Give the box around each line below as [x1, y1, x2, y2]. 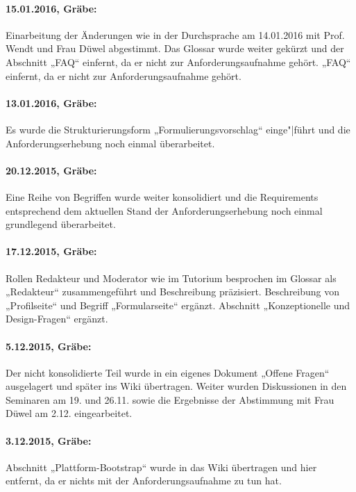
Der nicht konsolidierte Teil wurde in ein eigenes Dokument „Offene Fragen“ [6, 365, 330, 379]
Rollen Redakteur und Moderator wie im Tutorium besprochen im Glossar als [6, 270, 337, 285]
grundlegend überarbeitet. [6, 217, 116, 231]
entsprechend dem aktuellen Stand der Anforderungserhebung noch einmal [6, 203, 323, 218]
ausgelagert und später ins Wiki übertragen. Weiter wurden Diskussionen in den [6, 379, 347, 393]
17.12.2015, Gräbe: [6, 244, 97, 259]
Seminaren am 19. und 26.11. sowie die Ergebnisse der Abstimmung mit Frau [6, 392, 334, 407]
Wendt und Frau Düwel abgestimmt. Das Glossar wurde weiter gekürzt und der [6, 41, 344, 56]
